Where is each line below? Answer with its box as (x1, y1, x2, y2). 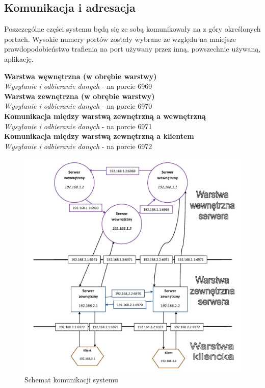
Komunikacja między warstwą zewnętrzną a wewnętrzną (4, 110, 206, 121)
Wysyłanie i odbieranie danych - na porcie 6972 (4, 140, 152, 151)
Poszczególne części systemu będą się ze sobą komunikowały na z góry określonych (4, 23, 261, 34)
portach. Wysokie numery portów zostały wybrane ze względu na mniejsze (4, 33, 236, 44)
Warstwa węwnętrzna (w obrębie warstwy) (4, 70, 157, 81)
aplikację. (4, 53, 34, 64)
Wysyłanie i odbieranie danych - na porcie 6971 (4, 120, 152, 131)
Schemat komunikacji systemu (24, 374, 118, 384)
